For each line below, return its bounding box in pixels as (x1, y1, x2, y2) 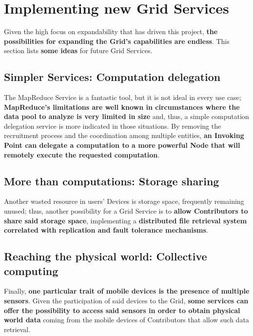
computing (4, 263, 58, 278)
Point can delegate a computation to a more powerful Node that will (4, 140, 240, 150)
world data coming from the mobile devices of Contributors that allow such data (4, 315, 249, 325)
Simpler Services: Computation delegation (4, 69, 221, 84)
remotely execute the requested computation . (4, 149, 160, 159)
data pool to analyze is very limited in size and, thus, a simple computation (4, 111, 249, 121)
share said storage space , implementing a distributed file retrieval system (4, 215, 247, 225)
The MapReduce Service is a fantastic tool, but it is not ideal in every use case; (4, 92, 241, 102)
